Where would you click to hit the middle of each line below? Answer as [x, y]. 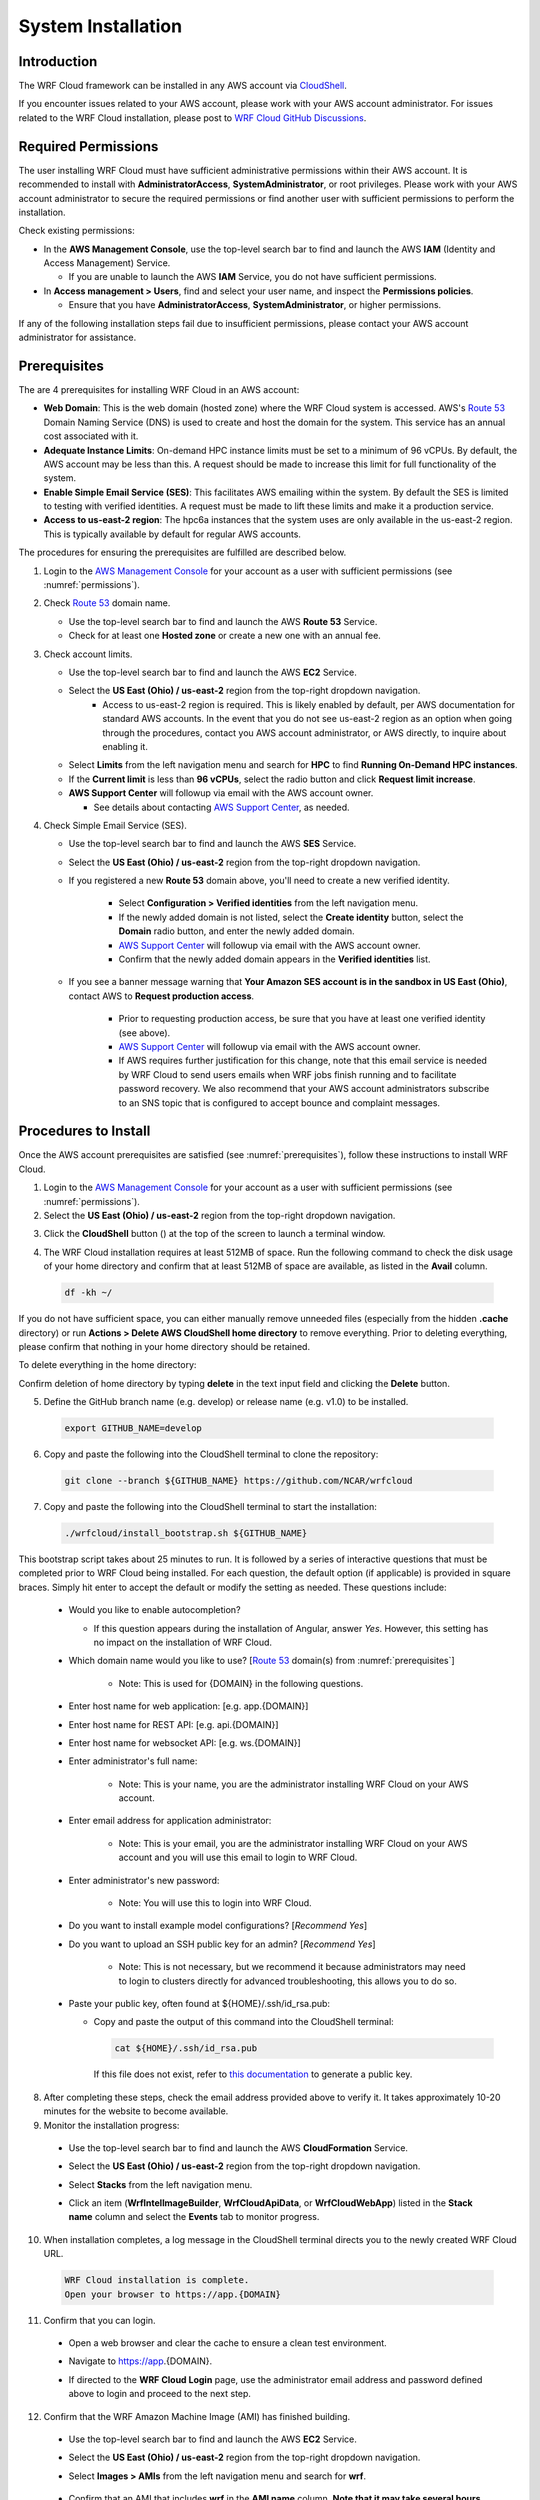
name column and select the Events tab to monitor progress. [194, 2217]
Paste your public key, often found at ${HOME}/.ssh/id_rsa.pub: [199, 2003]
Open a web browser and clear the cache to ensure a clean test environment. [227, 2343]
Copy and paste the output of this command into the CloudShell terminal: [243, 2022]
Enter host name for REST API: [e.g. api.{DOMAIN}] [173, 1724]
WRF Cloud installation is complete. [157, 2280]
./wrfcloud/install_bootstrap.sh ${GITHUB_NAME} [186, 1533]
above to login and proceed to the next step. [160, 2394]
